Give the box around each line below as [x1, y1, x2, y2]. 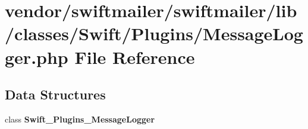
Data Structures [5, 85, 106, 104]
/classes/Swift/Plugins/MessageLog [5, 21, 303, 46]
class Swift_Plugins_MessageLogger [5, 112, 155, 125]
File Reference [74, 44, 195, 69]
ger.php [5, 44, 68, 69]
